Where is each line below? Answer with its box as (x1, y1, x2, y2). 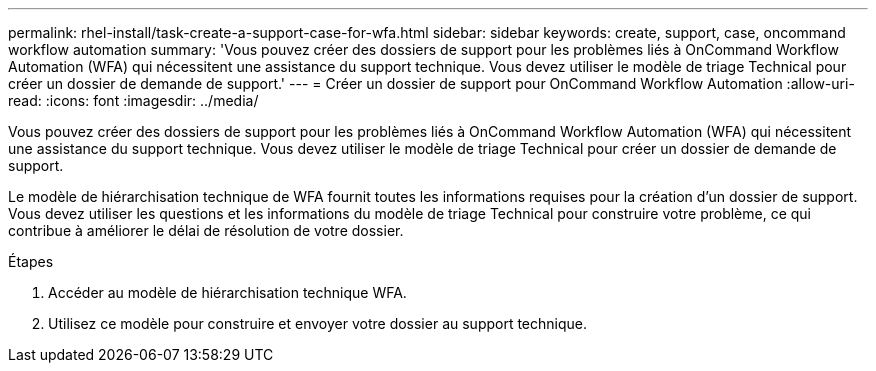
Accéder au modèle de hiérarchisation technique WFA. (48, 284, 407, 301)
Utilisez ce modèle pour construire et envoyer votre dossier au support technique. (48, 315, 588, 332)
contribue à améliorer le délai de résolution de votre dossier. (8, 222, 404, 239)
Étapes (8, 253, 54, 270)
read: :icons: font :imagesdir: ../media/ (8, 92, 259, 109)
